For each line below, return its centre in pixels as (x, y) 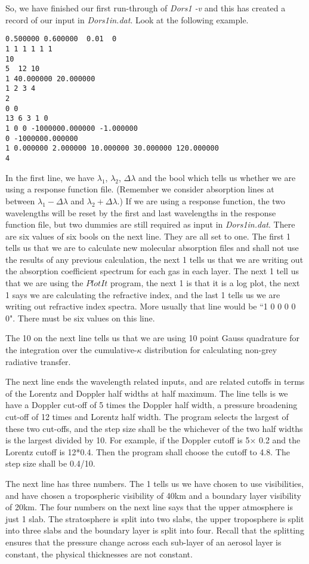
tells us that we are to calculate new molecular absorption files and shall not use (152, 248)
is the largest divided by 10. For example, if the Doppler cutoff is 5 (128, 440)
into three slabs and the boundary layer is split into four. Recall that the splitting (155, 530)
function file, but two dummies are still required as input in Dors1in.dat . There (150, 224)
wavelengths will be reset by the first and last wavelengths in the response (141, 212)
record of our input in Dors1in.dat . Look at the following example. (127, 19)
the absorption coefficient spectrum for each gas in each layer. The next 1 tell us (152, 271)
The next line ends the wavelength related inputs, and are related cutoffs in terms (155, 381)
